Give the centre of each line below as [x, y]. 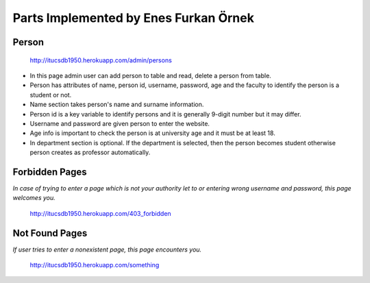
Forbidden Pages [50, 172]
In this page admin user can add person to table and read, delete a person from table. [151, 75]
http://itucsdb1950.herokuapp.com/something [95, 265]
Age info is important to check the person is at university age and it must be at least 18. [152, 133]
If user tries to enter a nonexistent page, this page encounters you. [107, 249]
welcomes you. [34, 198]
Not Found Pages [50, 233]
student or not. [51, 95]
